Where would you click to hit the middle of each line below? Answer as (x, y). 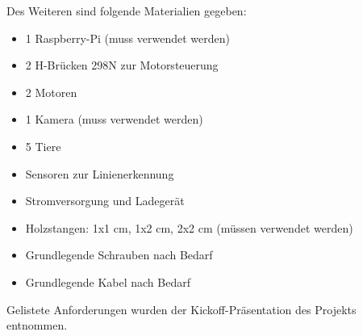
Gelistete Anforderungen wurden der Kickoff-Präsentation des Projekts (181, 309)
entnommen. (37, 325)
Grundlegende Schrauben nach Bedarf (119, 255)
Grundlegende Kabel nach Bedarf (108, 281)
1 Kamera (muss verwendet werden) (114, 119)
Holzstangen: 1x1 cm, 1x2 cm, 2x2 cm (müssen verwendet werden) (189, 227)
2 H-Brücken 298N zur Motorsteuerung (122, 65)
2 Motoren (51, 92)
